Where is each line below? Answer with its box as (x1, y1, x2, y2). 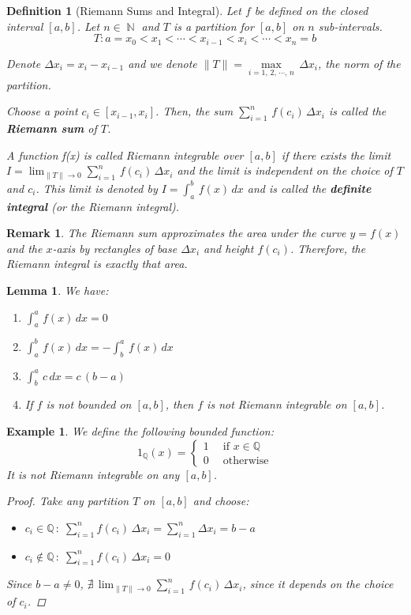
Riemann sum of (6, 120, 97, 137)
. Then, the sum (155, 103, 234, 119)
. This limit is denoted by (35, 179, 158, 196)
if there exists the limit (281, 146, 391, 163)
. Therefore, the (290, 240, 366, 256)
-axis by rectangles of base (52, 240, 177, 256)
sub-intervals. (318, 17, 383, 34)
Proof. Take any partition (6, 492, 129, 509)
